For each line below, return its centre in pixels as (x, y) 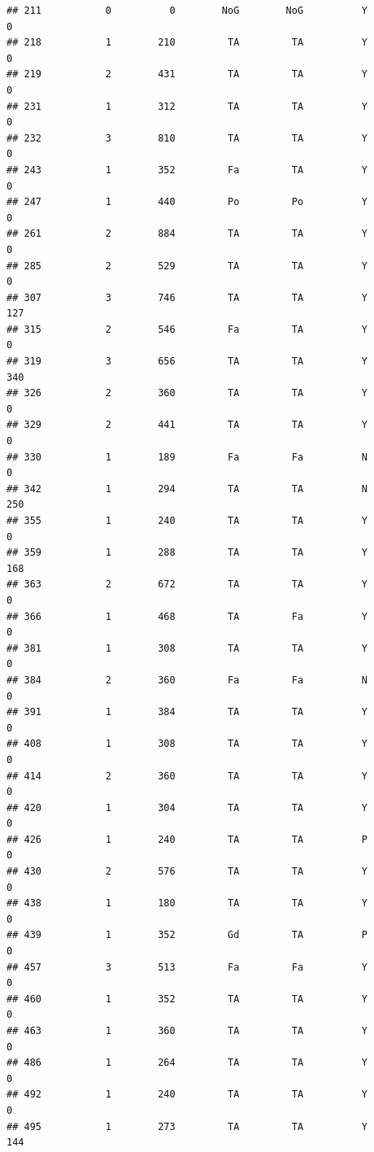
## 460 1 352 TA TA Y (187, 999)
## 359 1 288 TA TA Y (187, 553)
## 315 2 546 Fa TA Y (187, 329)
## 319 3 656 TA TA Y (187, 362)
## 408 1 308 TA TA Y (187, 744)
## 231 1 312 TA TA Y (187, 106)
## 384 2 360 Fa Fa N (187, 680)
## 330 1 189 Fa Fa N (187, 457)
